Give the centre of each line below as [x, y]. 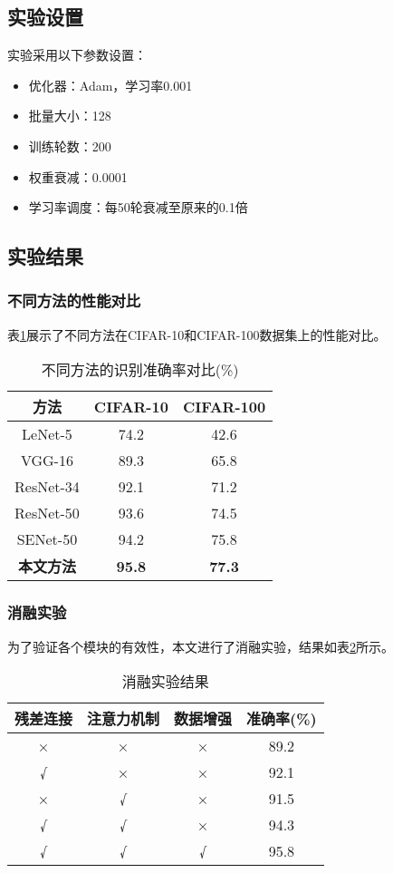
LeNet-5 [47, 434]
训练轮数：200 [70, 145]
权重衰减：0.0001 [78, 176]
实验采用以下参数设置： [77, 55]
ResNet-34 [47, 487]
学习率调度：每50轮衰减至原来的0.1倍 [138, 207]
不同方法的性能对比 [74, 301]
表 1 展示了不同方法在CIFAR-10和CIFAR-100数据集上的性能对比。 [197, 334]
